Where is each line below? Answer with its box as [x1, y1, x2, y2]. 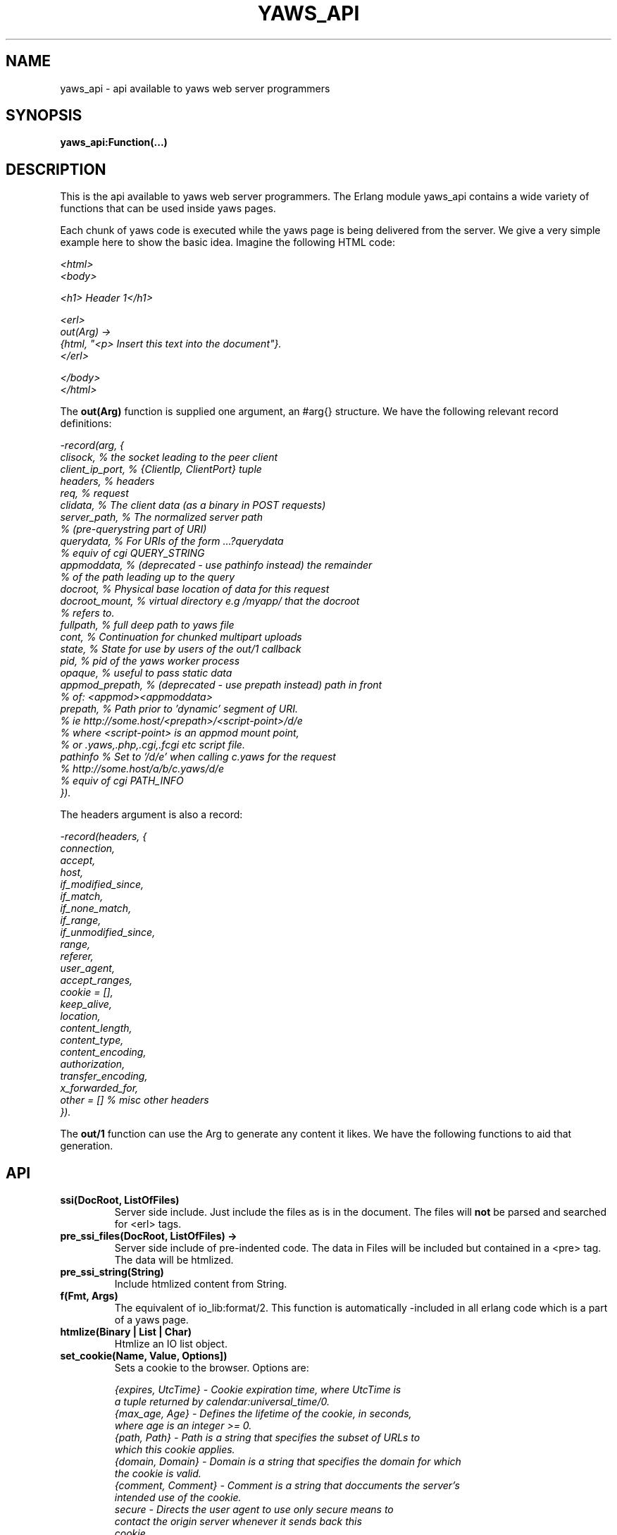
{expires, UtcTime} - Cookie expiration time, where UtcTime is [114, 1383, 401, 1396]
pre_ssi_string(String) [60, 1266, 164, 1278]
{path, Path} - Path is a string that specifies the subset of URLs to [114, 1431, 420, 1444]
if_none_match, [60, 902, 132, 915]
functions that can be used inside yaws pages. [60, 202, 276, 215]
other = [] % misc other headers [60, 1094, 209, 1106]
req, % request [60, 487, 129, 500]
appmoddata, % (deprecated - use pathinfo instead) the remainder [60, 559, 373, 572]
